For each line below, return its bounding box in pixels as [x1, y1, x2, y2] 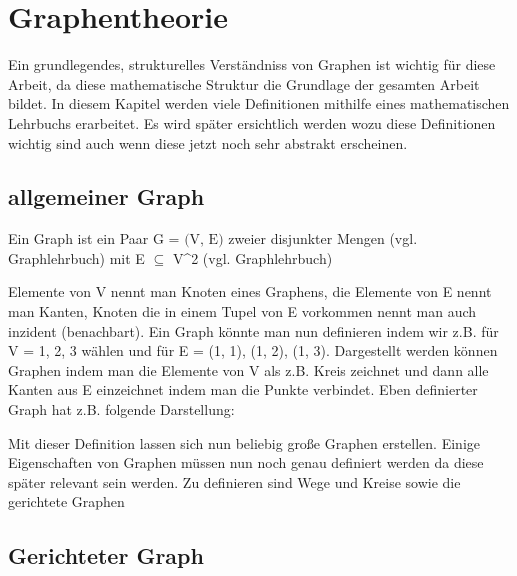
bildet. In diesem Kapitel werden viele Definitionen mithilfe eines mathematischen [8, 93, 510, 114]
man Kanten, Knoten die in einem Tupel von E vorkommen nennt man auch [8, 301, 477, 322]
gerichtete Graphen [8, 491, 125, 512]
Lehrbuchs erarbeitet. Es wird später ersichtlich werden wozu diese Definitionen [8, 112, 496, 133]
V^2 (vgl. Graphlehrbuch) [172, 247, 333, 268]
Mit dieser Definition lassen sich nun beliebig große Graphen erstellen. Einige [8, 432, 480, 453]
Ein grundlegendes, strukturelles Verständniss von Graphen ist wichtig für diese [8, 54, 496, 75]
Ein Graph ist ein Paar [8, 228, 149, 249]
